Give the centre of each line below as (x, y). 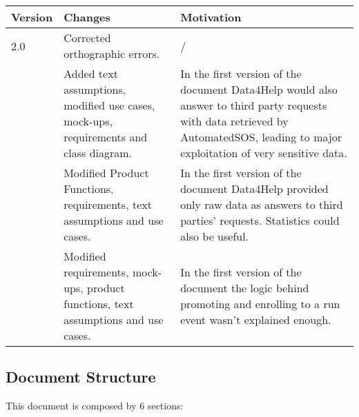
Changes (87, 17)
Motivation (211, 17)
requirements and (106, 137)
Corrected (87, 38)
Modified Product (106, 173)
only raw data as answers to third (262, 204)
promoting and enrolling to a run (260, 304)
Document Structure (81, 377)
